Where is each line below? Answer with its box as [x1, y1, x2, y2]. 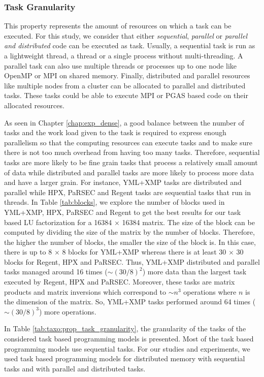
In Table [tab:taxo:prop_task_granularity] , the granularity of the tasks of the [4, 323, 246, 334]
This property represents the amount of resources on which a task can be [4, 20, 232, 31]
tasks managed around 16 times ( [4, 266, 108, 277]
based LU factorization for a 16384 [4, 216, 112, 227]
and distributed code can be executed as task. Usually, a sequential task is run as [4, 40, 255, 51]
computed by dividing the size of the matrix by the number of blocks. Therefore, [4, 227, 255, 237]
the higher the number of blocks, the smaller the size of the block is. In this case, [4, 236, 256, 247]
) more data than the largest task [142, 266, 247, 277]
